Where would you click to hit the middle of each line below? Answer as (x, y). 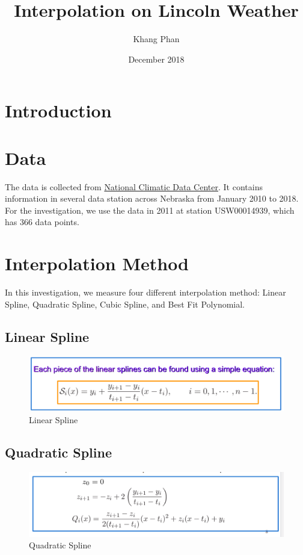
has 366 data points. (42, 222)
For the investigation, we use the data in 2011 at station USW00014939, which (150, 210)
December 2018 (156, 59)
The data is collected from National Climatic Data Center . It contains (134, 186)
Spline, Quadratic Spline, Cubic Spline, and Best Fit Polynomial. (125, 304)
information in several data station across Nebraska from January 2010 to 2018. (152, 198)
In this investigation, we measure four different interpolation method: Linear (145, 292)
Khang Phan (156, 39)
